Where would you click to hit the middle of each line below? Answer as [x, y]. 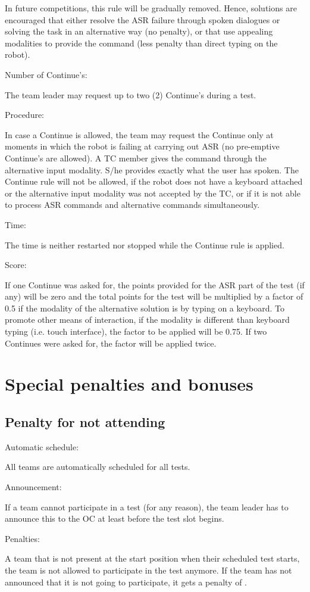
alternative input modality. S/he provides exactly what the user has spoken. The [152, 169]
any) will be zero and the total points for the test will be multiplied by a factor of [154, 296]
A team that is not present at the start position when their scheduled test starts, [152, 558]
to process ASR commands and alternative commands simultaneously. [132, 205]
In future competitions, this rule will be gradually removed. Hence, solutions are [151, 8]
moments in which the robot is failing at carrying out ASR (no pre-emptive [142, 146]
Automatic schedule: [42, 446]
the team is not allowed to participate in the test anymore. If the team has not [148, 570]
